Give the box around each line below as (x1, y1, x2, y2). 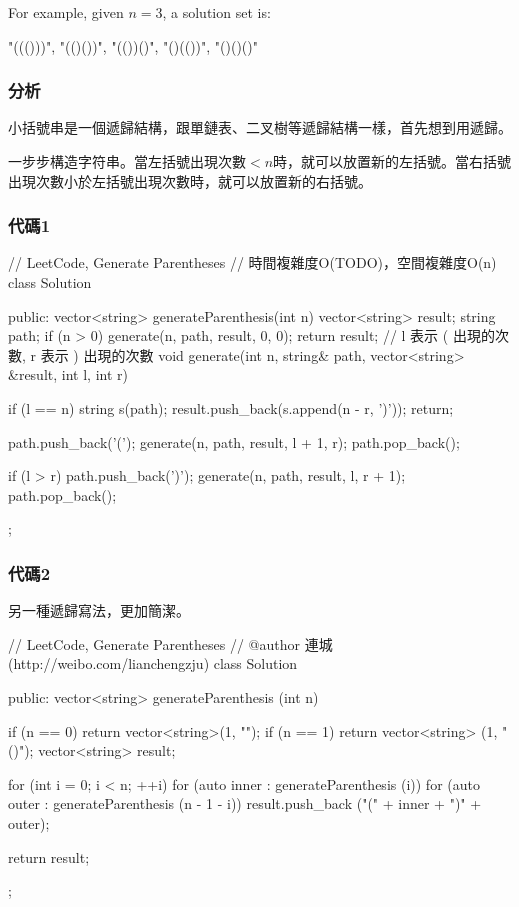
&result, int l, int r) (8, 364, 128, 385)
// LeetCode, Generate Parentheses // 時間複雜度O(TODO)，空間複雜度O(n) (8, 252, 497, 273)
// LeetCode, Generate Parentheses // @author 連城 (8, 633, 333, 654)
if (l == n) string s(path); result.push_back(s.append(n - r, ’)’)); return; (8, 397, 454, 418)
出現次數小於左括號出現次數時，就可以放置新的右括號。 (8, 170, 372, 191)
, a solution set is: (162, 2, 271, 22)
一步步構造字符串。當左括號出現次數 (8, 151, 246, 171)
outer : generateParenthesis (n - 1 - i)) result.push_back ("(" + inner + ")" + (8, 793, 482, 814)
